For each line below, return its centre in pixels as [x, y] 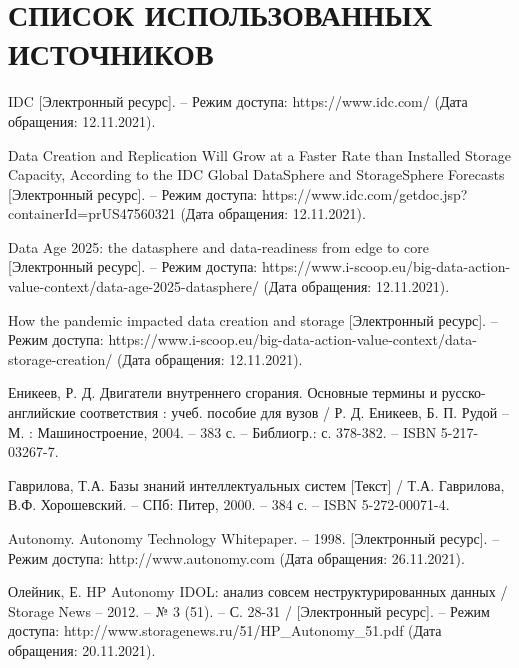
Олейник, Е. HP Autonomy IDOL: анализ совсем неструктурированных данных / [258, 591]
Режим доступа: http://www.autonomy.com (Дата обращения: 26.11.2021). [236, 557]
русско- [463, 392]
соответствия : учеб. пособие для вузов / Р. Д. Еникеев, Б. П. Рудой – [295, 412]
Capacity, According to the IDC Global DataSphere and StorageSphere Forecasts [256, 174]
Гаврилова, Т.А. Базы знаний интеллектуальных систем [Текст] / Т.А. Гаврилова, [256, 484]
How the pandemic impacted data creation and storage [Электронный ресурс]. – [253, 319]
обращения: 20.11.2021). [82, 649]
